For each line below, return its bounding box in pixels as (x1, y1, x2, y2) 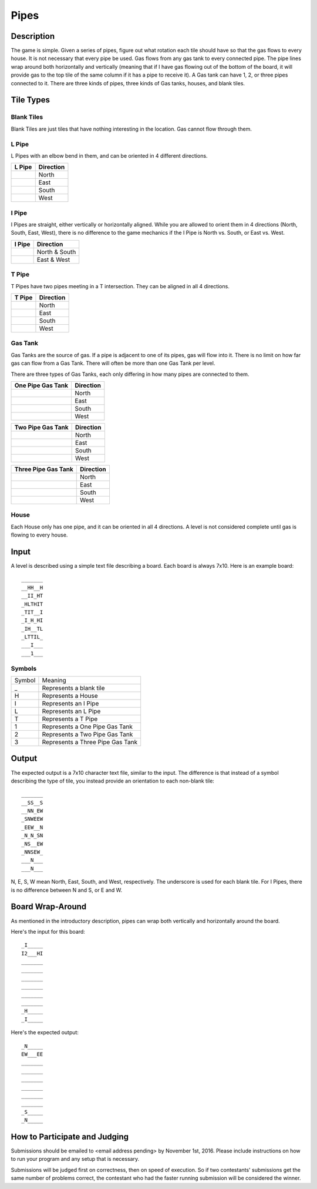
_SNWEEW (21, 815, 43, 822)
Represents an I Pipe (42, 700, 99, 707)
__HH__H (21, 584, 43, 591)
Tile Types (11, 95, 50, 105)
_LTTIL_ (21, 634, 43, 641)
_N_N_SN (21, 832, 43, 839)
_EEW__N (21, 824, 43, 831)
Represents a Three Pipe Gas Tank (42, 738, 138, 746)
